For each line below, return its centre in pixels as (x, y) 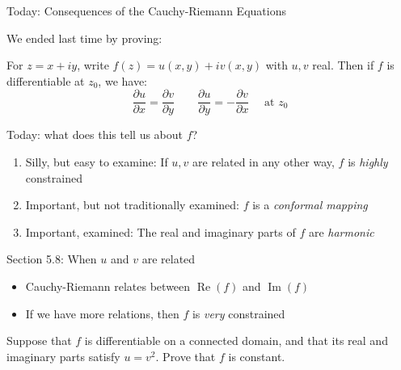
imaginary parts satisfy (63, 356)
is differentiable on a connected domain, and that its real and (236, 341)
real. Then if (343, 65)
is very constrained (238, 313)
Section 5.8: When (52, 259)
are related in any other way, (264, 162)
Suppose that (39, 341)
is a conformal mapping (310, 205)
